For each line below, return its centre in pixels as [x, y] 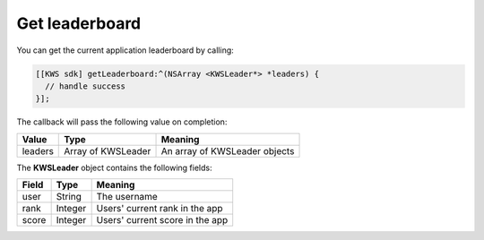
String [69, 197]
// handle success [85, 86]
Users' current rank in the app [160, 209]
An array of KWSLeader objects [228, 150]
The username [127, 197]
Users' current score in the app [162, 220]
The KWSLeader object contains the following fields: [114, 167]
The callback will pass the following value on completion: [122, 122]
